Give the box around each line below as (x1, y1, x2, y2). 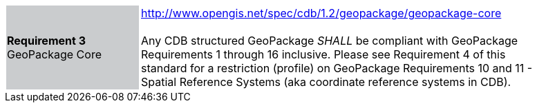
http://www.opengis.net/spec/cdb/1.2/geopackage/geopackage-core (141, 6, 502, 20)
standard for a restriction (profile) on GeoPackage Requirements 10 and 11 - (141, 61, 533, 75)
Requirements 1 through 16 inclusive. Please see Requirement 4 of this (141, 47, 506, 61)
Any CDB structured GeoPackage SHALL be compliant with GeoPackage (141, 34, 518, 47)
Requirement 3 (7, 34, 86, 47)
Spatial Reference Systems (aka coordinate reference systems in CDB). (141, 75, 511, 89)
